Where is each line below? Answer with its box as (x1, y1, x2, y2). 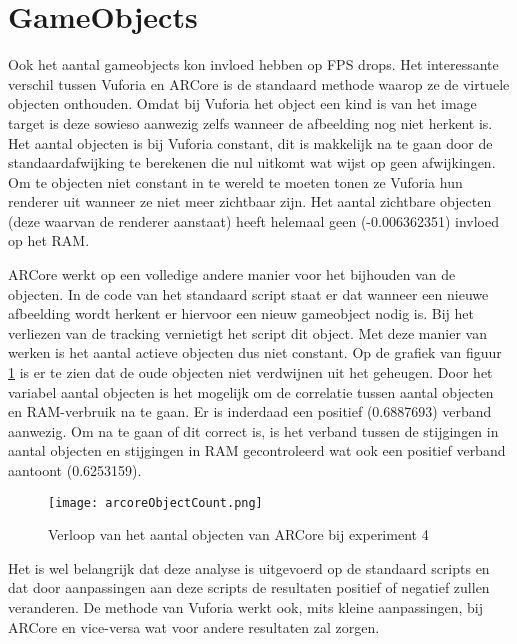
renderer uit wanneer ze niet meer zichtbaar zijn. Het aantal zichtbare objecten (8, 191, 492, 212)
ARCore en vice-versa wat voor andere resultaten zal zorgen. (8, 616, 380, 637)
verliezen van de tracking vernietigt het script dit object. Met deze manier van (8, 322, 487, 343)
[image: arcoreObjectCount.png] (48, 495, 263, 510)
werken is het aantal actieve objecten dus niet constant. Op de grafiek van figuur (8, 342, 502, 363)
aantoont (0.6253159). (8, 460, 142, 480)
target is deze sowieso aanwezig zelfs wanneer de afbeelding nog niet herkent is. (8, 112, 493, 133)
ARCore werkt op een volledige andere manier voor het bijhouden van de (8, 264, 456, 285)
